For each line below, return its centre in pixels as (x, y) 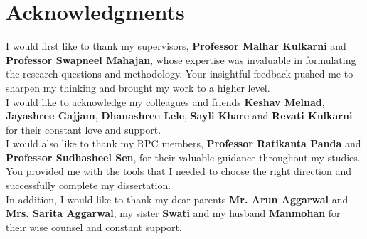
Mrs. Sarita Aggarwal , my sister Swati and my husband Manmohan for (173, 213)
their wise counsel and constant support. (94, 227)
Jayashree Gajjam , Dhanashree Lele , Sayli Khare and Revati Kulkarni (179, 116)
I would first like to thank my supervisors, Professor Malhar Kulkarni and (176, 46)
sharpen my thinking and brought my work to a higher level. (138, 87)
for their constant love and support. (84, 129)
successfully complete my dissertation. (89, 185)
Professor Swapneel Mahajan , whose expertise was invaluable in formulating (181, 59)
